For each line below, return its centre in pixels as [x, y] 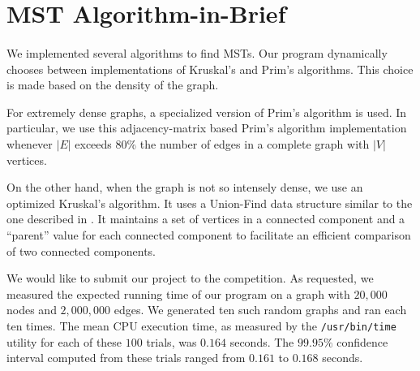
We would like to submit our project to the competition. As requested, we [190, 278]
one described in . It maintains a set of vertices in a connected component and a [206, 219]
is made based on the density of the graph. [113, 85]
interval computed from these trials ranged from [126, 358]
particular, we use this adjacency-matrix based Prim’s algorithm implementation [207, 128]
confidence [362, 341]
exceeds [93, 143]
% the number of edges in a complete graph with [248, 143]
